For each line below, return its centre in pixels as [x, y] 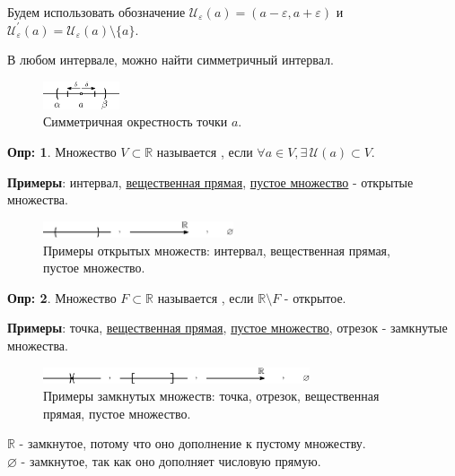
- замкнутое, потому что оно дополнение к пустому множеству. [192, 443]
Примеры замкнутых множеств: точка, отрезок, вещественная [211, 396]
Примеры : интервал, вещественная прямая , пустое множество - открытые [210, 182]
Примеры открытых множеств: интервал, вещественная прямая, [217, 250]
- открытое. [315, 297]
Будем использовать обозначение [96, 12]
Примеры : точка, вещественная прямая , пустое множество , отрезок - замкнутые [227, 328]
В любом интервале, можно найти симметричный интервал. [171, 60]
